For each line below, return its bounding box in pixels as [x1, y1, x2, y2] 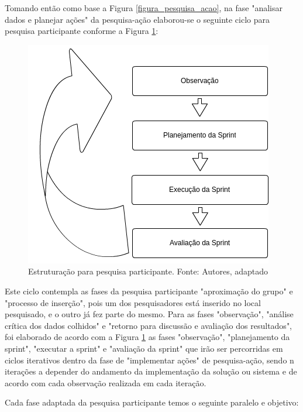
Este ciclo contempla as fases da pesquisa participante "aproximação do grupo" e [5, 284, 293, 297]
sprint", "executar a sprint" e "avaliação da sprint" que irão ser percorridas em [5, 342, 283, 354]
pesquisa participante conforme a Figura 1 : [5, 25, 159, 37]
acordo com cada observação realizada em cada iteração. [5, 376, 206, 389]
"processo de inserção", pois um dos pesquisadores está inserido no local [5, 296, 261, 308]
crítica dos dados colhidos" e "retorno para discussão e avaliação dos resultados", [5, 319, 292, 331]
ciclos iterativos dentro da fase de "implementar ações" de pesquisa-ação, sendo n [5, 353, 294, 366]
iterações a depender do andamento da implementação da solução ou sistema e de [5, 365, 297, 377]
